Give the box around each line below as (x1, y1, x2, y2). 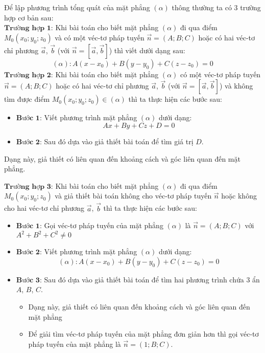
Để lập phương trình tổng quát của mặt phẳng (4, 2, 150, 12)
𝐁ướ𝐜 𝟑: (16, 276, 42, 284)
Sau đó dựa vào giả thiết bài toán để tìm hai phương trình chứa (44, 274, 244, 284)
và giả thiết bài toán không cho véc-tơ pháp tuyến (55, 190, 212, 201)
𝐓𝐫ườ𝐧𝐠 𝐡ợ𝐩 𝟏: (4, 25, 53, 32)
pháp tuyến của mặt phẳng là (28, 338, 121, 349)
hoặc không (221, 190, 257, 201)
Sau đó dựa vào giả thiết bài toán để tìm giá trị (44, 136, 194, 146)
